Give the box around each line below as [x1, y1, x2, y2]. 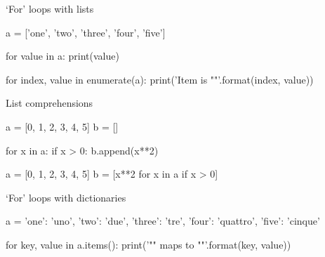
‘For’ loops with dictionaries [6, 190, 126, 204]
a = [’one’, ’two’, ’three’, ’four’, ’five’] [6, 25, 166, 39]
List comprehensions [6, 95, 93, 110]
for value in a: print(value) [6, 48, 119, 63]
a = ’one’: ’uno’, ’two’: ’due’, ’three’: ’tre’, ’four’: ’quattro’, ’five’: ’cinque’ [6, 213, 320, 228]
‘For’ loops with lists [6, 1, 94, 15]
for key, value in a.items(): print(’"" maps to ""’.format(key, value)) [6, 237, 291, 251]
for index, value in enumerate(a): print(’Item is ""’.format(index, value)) [6, 72, 314, 86]
